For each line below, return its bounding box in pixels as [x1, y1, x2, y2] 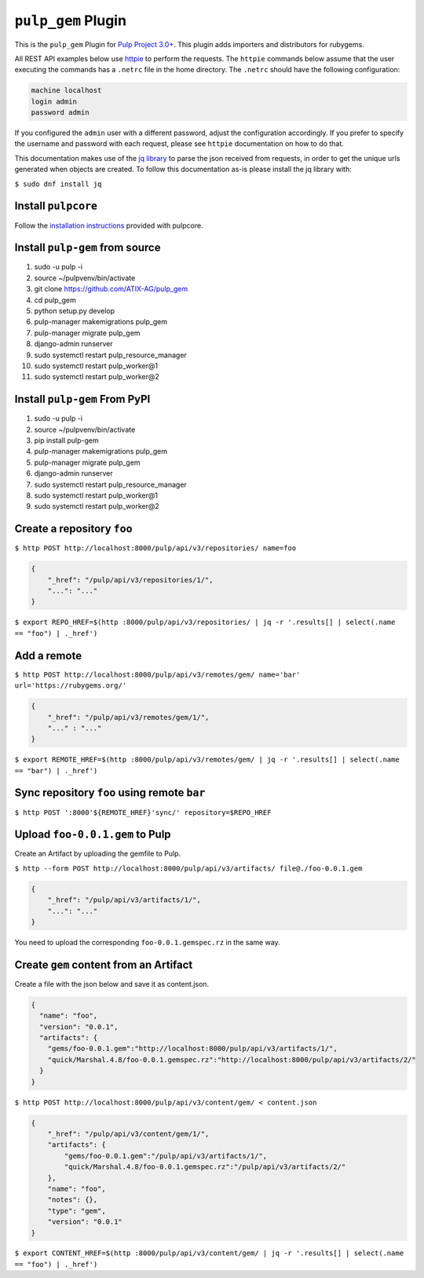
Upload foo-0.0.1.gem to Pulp [14, 828, 172, 842]
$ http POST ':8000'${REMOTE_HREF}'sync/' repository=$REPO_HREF [14, 808, 272, 816]
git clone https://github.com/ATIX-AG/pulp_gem [34, 284, 188, 294]
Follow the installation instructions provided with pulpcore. [14, 221, 203, 230]
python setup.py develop [34, 306, 115, 316]
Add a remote [14, 648, 82, 663]
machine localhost [31, 86, 102, 95]
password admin [31, 108, 90, 117]
